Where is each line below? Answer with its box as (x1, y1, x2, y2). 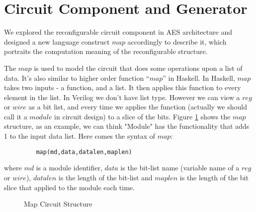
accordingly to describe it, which (127, 36, 227, 47)
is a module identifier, (36, 162, 102, 173)
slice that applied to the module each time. (4, 182, 135, 192)
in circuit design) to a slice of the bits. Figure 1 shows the (54, 111, 231, 121)
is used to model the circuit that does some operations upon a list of (34, 62, 243, 73)
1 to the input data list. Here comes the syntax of (4, 131, 155, 141)
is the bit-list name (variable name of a (120, 162, 240, 173)
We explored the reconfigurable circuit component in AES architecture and (4, 27, 232, 37)
